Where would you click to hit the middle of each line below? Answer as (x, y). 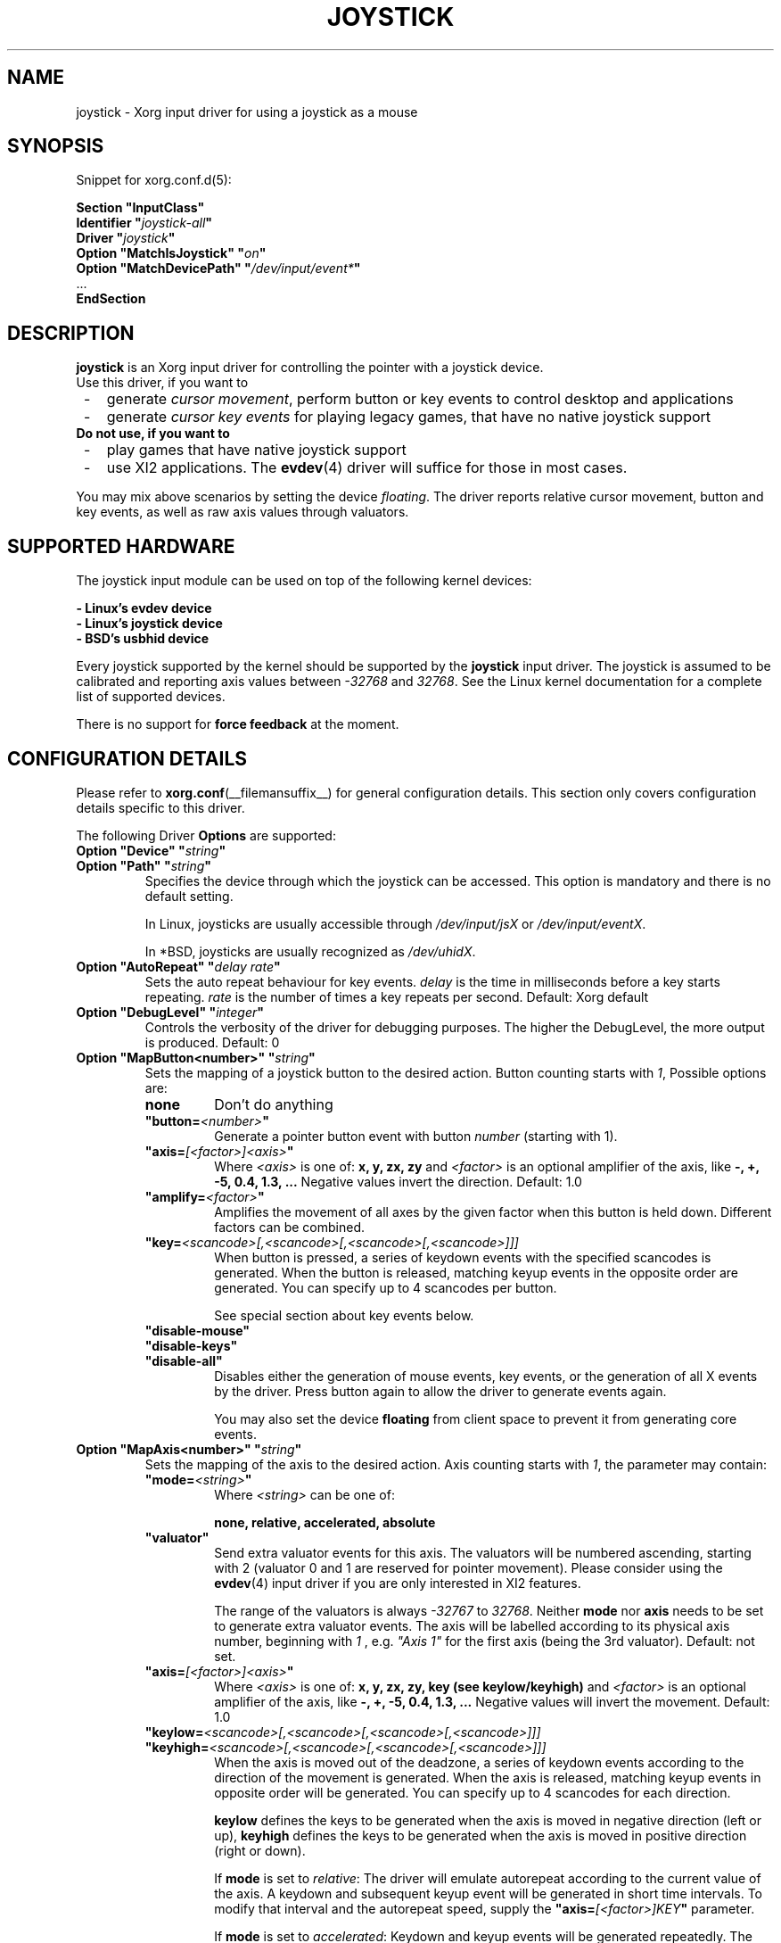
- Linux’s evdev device (144, 608)
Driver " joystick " (126, 238)
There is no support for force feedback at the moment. (238, 724)
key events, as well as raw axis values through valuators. (243, 512)
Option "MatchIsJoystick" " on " (171, 253)
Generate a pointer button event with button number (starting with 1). (416, 1136)
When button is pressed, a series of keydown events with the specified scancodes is (463, 1257)
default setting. (189, 896)
